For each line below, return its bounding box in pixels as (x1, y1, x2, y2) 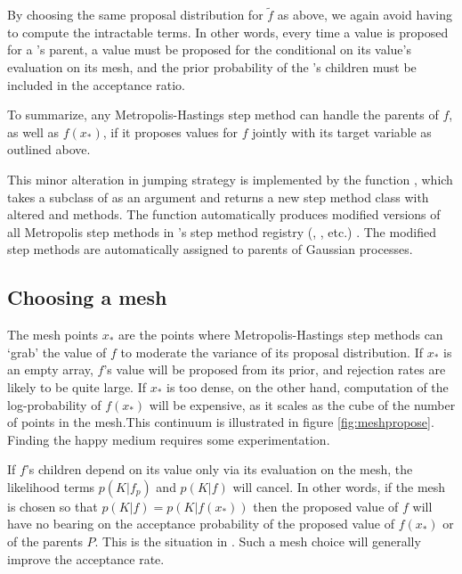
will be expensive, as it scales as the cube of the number (149, 395, 456, 414)
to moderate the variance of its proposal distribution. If (120, 342, 424, 361)
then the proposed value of (253, 496, 399, 515)
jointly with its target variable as (252, 122, 432, 141)
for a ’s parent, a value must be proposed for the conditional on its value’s (7, 40, 411, 59)
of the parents (7, 532, 83, 551)
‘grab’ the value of (7, 342, 107, 361)
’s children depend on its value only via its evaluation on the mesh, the (25, 460, 413, 479)
